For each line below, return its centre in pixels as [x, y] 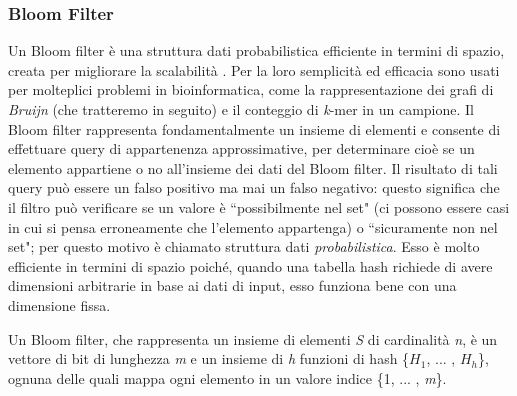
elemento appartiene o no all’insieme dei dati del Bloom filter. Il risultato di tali [253, 167]
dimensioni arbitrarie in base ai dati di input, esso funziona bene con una [232, 285]
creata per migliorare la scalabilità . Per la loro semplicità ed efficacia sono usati [254, 69]
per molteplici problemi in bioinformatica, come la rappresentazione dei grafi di [251, 89]
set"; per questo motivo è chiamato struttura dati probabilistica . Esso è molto [244, 246]
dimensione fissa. [59, 304]
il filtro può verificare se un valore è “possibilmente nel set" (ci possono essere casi [259, 206]
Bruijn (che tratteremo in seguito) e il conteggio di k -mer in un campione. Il [241, 109]
